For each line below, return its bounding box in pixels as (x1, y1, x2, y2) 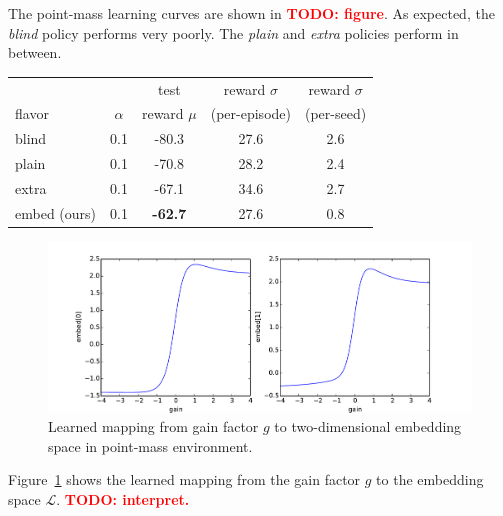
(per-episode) (210, 103, 291, 124)
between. (8, 42, 62, 63)
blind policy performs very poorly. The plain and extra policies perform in (8, 22, 459, 43)
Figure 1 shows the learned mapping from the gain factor (8, 469, 361, 490)
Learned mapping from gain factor (48, 416, 259, 437)
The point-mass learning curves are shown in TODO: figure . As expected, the (8, 3, 495, 23)
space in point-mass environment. (48, 435, 253, 456)
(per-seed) (304, 103, 367, 124)
